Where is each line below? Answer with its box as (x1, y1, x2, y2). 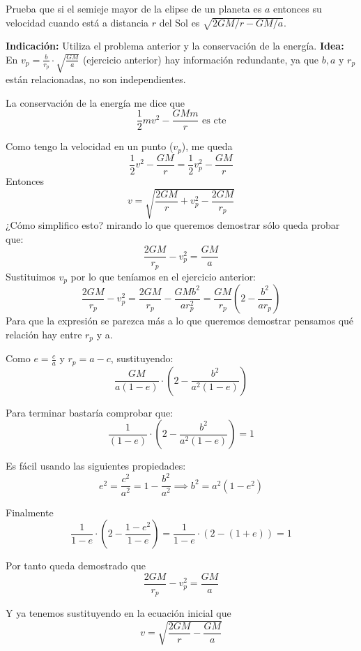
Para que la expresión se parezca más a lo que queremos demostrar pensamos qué (6, 313, 354, 328)
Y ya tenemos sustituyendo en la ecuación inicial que (6, 606, 231, 620)
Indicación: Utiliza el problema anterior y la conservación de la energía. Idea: (6, 38, 344, 53)
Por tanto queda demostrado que (6, 558, 146, 573)
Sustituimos (6, 269, 56, 283)
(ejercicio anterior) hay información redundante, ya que (82, 52, 319, 66)
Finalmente (6, 504, 54, 519)
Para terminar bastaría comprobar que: (6, 405, 174, 419)
